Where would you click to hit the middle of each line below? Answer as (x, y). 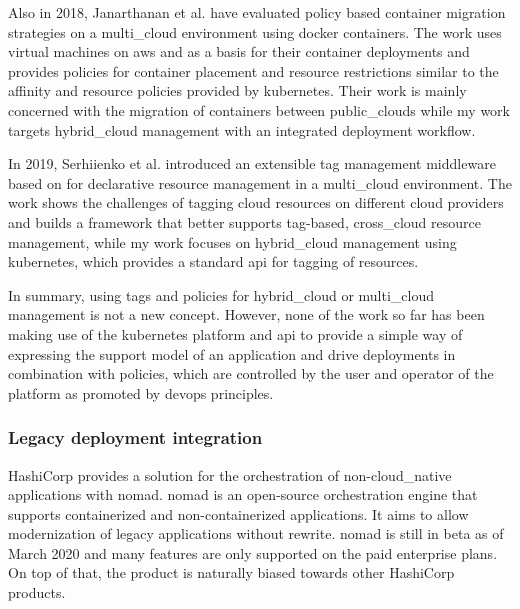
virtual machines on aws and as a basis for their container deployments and (239, 51)
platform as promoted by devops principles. (141, 392)
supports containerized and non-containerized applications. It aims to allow (238, 513)
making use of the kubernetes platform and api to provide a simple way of (235, 333)
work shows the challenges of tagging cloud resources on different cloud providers (256, 202)
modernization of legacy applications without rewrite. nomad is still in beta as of (256, 533)
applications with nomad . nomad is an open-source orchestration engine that (243, 494)
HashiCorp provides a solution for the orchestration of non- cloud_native (230, 474)
